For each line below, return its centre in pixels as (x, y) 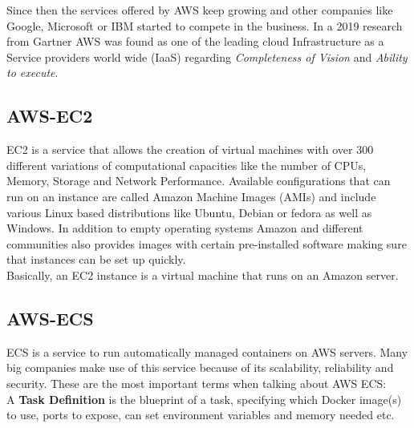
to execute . (32, 73)
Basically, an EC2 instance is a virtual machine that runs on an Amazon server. (203, 275)
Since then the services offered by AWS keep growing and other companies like (200, 10)
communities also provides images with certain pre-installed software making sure (207, 243)
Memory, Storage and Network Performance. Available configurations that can (199, 181)
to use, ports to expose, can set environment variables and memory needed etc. (201, 415)
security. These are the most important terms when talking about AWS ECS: (197, 383)
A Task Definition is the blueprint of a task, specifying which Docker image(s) (204, 399)
